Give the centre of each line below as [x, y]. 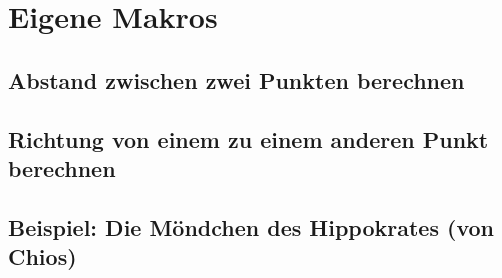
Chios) [42, 256]
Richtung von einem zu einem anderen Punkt [248, 138]
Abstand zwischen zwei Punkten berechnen [236, 79]
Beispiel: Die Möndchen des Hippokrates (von [251, 226]
